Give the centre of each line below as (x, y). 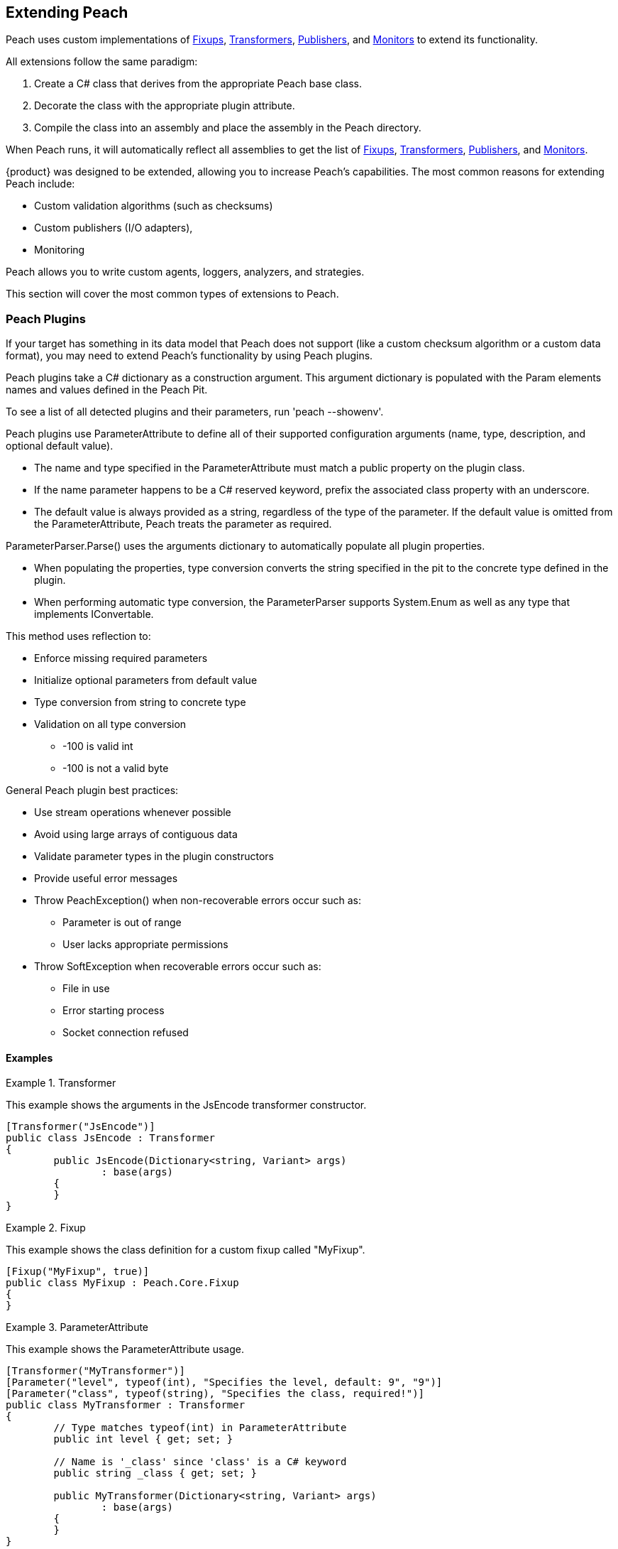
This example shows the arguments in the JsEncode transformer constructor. (186, 1105)
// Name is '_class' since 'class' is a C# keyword (200, 1462)
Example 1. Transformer (61, 1083)
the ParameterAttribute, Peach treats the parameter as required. (183, 524)
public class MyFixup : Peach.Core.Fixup (122, 1283)
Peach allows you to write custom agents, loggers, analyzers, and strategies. (185, 272)
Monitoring (60, 250)
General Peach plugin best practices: (92, 790)
